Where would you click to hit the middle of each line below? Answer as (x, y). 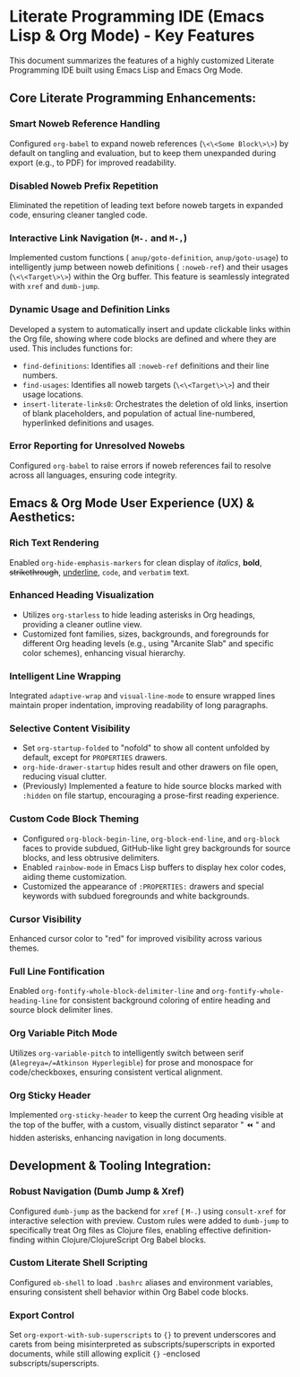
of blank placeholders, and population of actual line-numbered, (139, 413)
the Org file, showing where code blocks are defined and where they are (143, 338)
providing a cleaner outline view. (82, 624)
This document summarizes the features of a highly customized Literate (142, 60)
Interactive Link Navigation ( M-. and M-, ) (99, 238)
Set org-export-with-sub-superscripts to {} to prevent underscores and (143, 1335)
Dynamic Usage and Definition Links (90, 310)
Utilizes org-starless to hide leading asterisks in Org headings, (138, 614)
